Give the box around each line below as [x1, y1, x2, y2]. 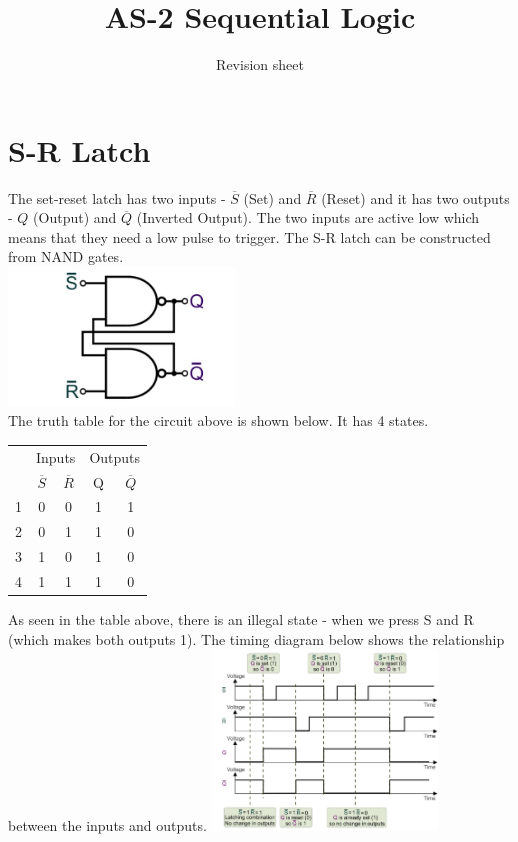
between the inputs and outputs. [8, 815, 207, 836]
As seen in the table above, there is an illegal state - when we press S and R [8, 608, 474, 629]
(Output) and [33, 207, 117, 228]
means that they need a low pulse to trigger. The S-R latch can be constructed [8, 226, 491, 247]
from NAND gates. [8, 246, 124, 267]
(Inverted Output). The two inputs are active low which [136, 207, 480, 228]
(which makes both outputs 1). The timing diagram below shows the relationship [8, 628, 505, 649]
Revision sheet [216, 54, 304, 75]
